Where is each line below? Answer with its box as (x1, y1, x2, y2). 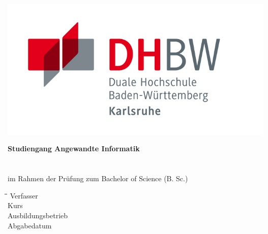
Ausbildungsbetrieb (8, 210, 68, 221)
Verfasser (10, 190, 38, 200)
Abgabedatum (8, 220, 52, 230)
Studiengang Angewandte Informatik (8, 143, 140, 154)
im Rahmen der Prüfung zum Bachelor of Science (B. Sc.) (8, 173, 188, 184)
